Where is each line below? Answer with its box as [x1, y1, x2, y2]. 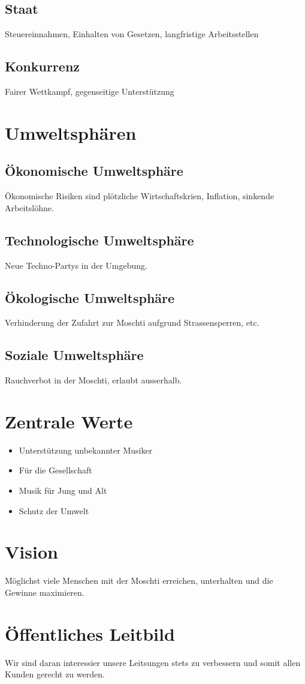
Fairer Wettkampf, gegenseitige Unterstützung [5, 85, 174, 97]
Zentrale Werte [5, 409, 133, 433]
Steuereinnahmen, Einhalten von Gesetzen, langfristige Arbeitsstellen [5, 28, 259, 40]
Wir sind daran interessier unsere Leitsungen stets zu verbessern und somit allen [5, 656, 301, 668]
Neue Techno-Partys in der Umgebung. [5, 259, 147, 271]
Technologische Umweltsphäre [5, 230, 194, 249]
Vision [5, 539, 58, 564]
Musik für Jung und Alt [19, 484, 107, 497]
